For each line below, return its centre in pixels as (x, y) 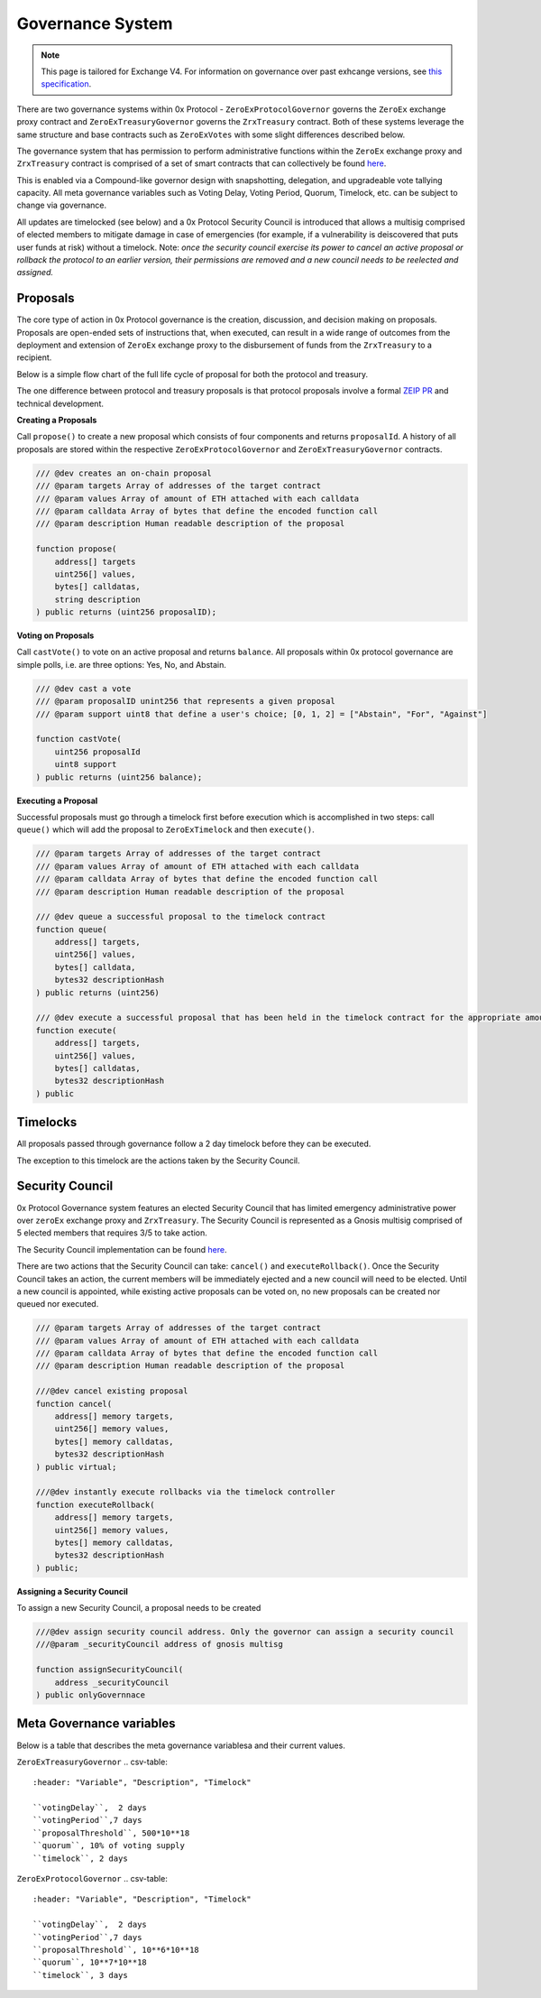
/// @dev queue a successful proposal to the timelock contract (181, 917)
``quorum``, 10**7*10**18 (90, 1962)
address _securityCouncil (112, 1682)
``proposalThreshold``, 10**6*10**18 (116, 1950)
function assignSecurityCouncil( (110, 1670)
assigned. (35, 273)
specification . (66, 84)
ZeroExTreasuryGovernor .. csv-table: (92, 1762)
